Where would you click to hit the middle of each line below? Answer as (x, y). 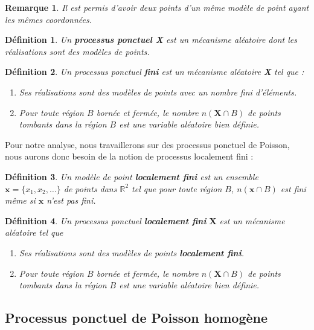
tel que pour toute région (177, 188)
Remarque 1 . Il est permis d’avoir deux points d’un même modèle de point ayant (157, 7)
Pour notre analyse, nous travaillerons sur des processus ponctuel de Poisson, (147, 144)
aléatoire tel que (34, 232)
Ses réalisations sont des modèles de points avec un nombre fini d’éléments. (158, 92)
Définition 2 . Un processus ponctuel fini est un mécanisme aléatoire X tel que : (155, 72)
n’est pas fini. (71, 200)
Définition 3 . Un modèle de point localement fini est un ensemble (132, 176)
